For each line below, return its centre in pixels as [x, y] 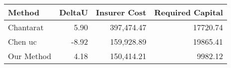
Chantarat [26, 27]
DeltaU [74, 12]
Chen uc [22, 41]
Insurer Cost [121, 12]
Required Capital [189, 12]
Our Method [30, 56]
